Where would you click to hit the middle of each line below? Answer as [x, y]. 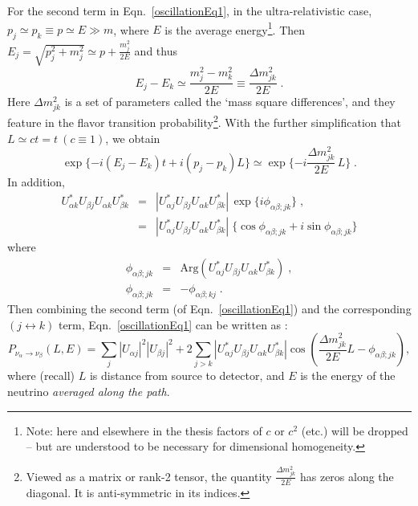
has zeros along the [347, 476]
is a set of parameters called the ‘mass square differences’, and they [230, 102]
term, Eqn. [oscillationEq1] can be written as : [173, 324]
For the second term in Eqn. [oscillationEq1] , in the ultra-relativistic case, [190, 10]
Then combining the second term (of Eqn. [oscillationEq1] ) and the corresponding [209, 308]
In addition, [36, 181]
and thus [156, 50]
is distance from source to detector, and [187, 375]
